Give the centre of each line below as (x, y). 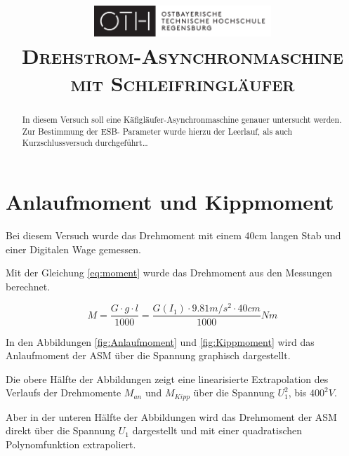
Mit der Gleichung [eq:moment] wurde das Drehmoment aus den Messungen (169, 273)
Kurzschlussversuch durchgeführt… (85, 143)
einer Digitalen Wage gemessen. (73, 249)
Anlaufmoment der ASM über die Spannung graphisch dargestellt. (148, 355)
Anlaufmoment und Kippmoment (170, 202)
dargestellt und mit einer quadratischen (217, 430)
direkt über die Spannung (61, 430)
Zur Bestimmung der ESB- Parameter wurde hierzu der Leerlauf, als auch (157, 131)
